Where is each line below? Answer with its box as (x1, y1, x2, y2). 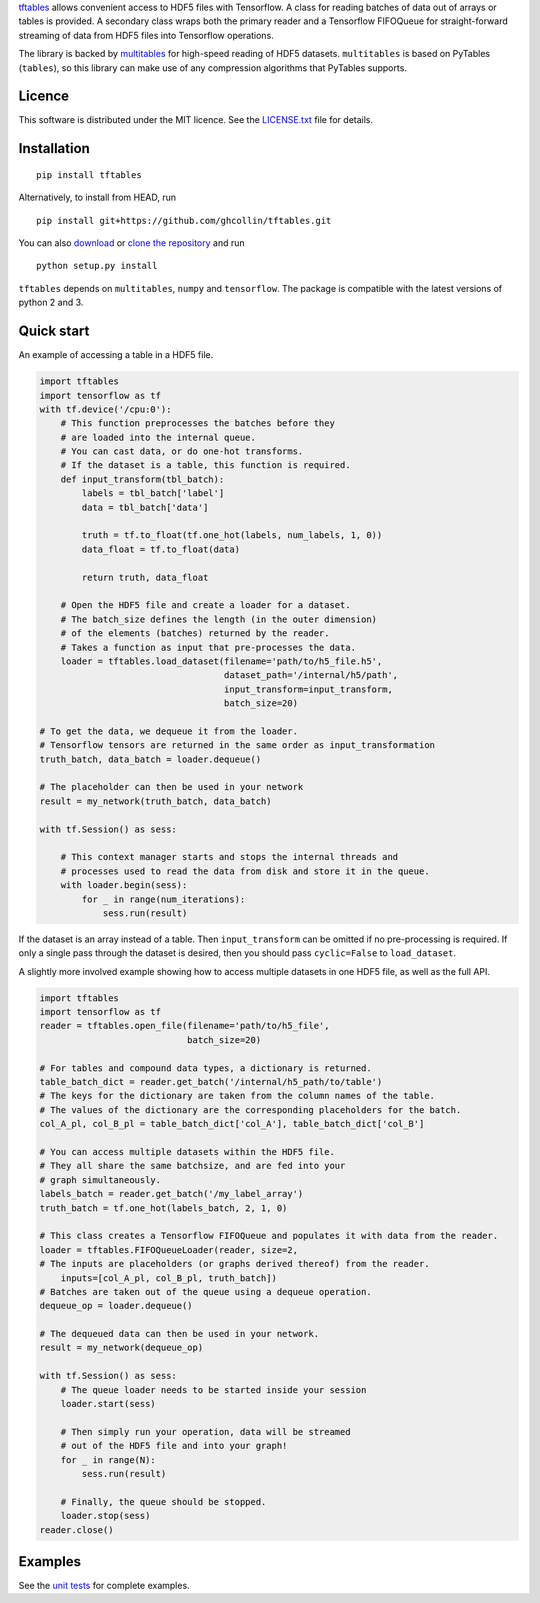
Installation (18, 140, 90, 157)
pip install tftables (36, 169, 142, 180)
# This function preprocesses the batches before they (60, 418, 335, 429)
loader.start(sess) (60, 1398, 157, 1410)
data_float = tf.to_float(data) (81, 543, 240, 555)
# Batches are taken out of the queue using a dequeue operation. (39, 1286, 372, 1297)
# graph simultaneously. (39, 1174, 162, 1185)
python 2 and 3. (18, 296, 84, 309)
